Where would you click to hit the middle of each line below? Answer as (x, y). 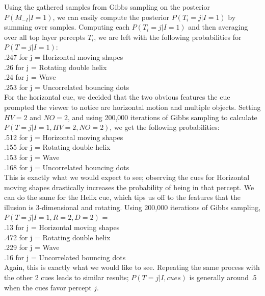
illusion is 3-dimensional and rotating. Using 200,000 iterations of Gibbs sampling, (132, 207)
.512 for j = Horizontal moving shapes (64, 137)
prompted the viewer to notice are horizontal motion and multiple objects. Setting (132, 107)
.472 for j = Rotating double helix (57, 237)
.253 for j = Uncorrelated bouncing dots (67, 87)
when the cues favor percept (48, 287)
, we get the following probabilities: (165, 127)
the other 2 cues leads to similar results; (67, 277)
